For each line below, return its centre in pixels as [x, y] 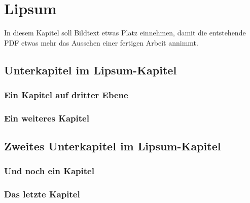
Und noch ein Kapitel [49, 171]
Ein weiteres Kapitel [47, 118]
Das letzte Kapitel [42, 194]
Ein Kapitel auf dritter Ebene [66, 95]
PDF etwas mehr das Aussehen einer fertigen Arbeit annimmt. [101, 42]
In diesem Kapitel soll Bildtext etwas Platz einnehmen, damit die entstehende [125, 33]
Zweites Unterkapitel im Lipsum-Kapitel [113, 146]
